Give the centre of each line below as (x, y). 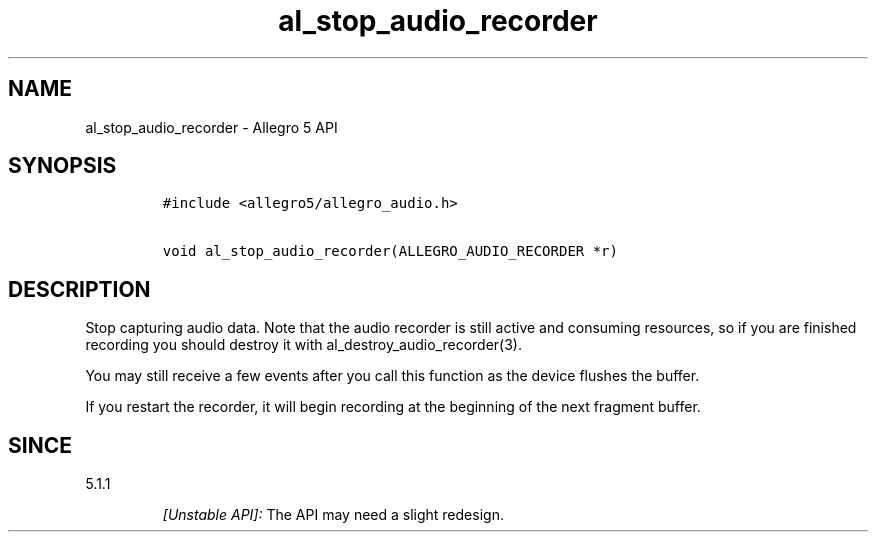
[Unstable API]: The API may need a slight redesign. (333, 515)
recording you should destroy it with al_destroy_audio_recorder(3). (303, 345)
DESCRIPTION (79, 289)
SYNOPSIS (62, 166)
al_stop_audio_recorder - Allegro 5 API (211, 127)
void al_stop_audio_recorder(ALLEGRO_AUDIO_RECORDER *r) (390, 251)
